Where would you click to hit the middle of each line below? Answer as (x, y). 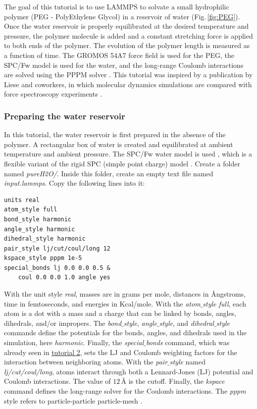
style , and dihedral (187, 323)
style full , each (224, 303)
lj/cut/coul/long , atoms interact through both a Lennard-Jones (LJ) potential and (129, 371)
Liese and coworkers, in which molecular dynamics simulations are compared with (128, 84)
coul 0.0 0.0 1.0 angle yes (64, 278)
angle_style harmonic (40, 229)
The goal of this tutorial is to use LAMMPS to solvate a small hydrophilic (117, 6)
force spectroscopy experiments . (53, 94)
